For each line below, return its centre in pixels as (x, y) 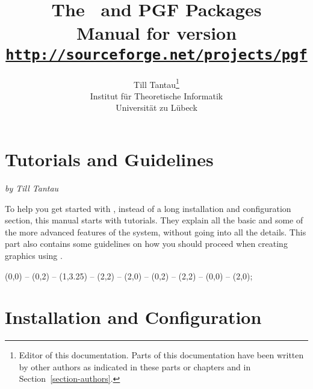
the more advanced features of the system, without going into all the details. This (156, 232)
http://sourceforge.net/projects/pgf (156, 54)
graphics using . (34, 255)
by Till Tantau (32, 188)
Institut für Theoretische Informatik (156, 95)
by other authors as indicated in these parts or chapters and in (135, 366)
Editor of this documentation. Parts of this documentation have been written (161, 355)
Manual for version (156, 33)
